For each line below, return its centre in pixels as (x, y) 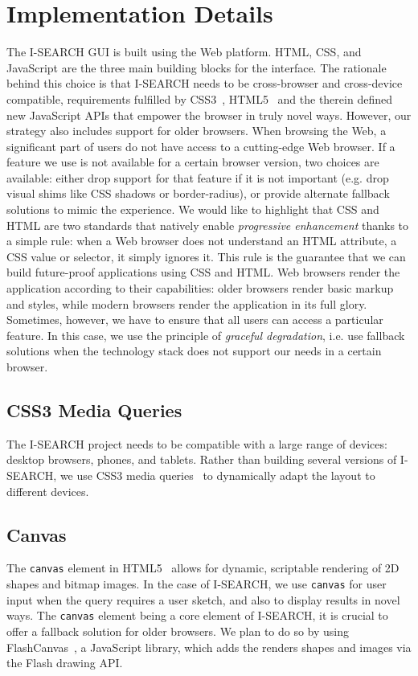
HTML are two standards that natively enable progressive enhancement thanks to (208, 225)
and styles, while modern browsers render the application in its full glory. (187, 303)
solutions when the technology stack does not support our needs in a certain (194, 351)
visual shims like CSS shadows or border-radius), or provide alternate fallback (198, 193)
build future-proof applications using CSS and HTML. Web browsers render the (203, 272)
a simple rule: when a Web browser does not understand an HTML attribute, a (202, 241)
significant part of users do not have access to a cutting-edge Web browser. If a (201, 146)
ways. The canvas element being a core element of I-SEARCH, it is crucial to (197, 615)
